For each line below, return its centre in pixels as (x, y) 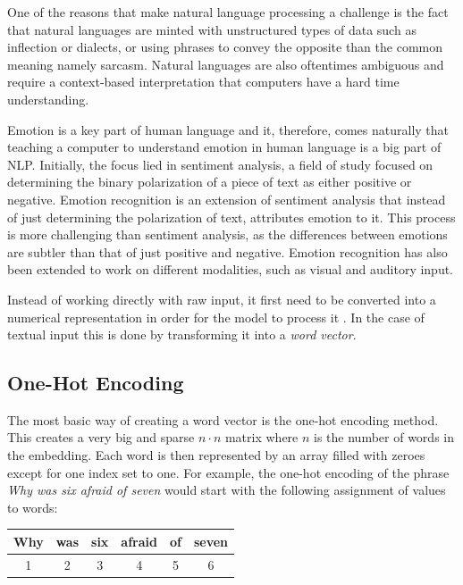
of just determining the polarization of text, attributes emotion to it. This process (231, 217)
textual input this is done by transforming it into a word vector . (182, 334)
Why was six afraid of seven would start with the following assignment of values (227, 490)
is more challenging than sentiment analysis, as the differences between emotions (227, 234)
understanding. (48, 99)
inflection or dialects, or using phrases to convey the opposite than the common (225, 47)
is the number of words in (384, 437)
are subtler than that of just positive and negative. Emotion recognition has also (227, 251)
